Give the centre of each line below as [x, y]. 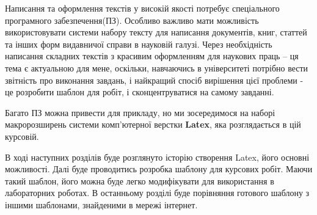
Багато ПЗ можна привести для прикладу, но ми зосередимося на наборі [140, 112]
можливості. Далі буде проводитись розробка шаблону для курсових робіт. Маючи [159, 169]
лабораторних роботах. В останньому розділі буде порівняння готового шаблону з [157, 193]
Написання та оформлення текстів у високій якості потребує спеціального [142, 8]
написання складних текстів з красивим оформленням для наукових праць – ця [152, 56]
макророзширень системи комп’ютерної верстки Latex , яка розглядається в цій [153, 124]
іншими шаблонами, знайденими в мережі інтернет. [101, 204]
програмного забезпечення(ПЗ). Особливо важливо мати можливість [132, 20]
